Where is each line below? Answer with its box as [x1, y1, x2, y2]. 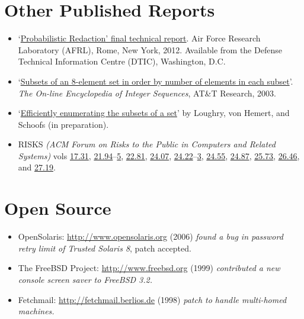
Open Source [4, 196, 111, 220]
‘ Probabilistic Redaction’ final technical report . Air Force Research [18, 32, 261, 44]
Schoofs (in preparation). [18, 118, 109, 130]
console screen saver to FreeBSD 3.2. [18, 273, 152, 285]
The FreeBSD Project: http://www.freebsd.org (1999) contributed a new [18, 262, 280, 274]
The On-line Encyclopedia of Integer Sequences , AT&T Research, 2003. [18, 86, 276, 99]
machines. [18, 305, 55, 317]
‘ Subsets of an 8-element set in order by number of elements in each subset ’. [18, 75, 293, 87]
